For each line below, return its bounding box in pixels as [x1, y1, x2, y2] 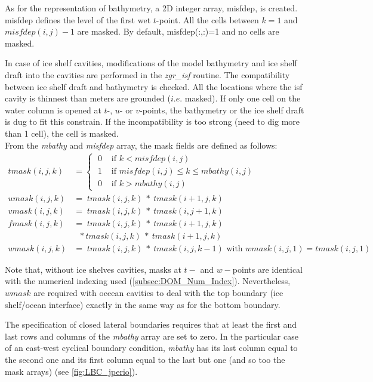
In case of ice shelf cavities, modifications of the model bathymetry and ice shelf [5, 57, 297, 69]
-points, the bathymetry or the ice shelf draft [140, 103, 304, 116]
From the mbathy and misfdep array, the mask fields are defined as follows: [5, 138, 278, 151]
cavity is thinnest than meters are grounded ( [5, 92, 171, 104]
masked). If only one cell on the [184, 92, 301, 104]
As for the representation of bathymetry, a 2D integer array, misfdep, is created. [5, 2, 298, 14]
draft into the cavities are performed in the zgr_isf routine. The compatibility [5, 68, 290, 81]
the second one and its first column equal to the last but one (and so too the [5, 353, 285, 366]
